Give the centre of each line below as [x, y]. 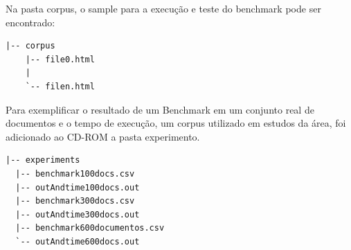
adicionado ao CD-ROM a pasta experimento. [103, 136]
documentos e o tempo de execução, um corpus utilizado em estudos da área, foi [176, 123]
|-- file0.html [60, 59]
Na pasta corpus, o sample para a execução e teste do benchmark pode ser [163, 8]
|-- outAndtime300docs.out [78, 214]
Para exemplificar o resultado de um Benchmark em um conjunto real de [160, 109]
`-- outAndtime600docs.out [78, 241]
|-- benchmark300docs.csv [75, 201]
